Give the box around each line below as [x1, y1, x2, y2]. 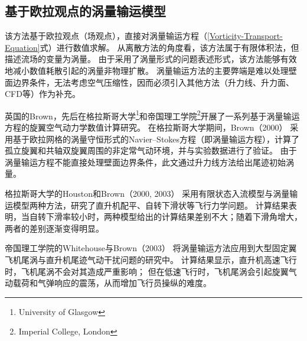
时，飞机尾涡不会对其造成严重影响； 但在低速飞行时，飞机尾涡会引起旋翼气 [5, 265, 297, 277]
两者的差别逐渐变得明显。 [5, 222, 104, 234]
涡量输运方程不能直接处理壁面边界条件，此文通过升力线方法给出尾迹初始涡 [5, 155, 294, 168]
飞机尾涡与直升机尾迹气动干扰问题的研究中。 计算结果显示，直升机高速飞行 [5, 253, 297, 265]
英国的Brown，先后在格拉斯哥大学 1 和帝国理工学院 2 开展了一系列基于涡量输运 [5, 108, 300, 122]
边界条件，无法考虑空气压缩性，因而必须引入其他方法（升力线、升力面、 [12, 76, 294, 88]
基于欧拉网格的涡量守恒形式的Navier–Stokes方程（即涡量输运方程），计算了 [12, 132, 300, 145]
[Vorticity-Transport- [207, 30, 283, 42]
